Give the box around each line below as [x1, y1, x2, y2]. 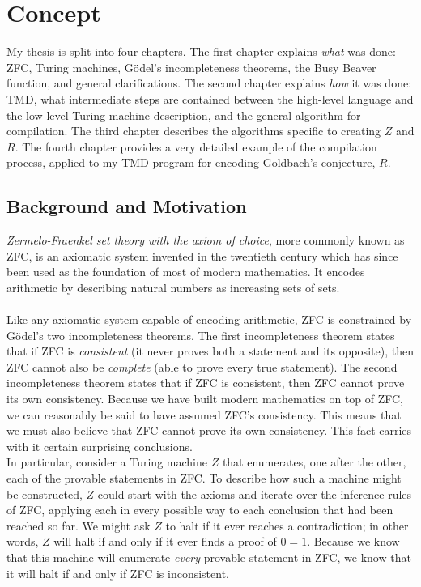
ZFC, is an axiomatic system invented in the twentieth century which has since [6, 247, 398, 264]
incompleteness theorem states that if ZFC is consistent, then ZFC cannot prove [6, 374, 405, 391]
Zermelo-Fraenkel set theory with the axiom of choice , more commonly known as [6, 232, 405, 249]
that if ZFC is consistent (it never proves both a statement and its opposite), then [6, 342, 414, 359]
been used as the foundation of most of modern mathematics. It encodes [6, 263, 365, 280]
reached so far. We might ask [6, 517, 151, 534]
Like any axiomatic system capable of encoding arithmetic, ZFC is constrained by [6, 311, 412, 328]
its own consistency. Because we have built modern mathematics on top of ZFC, [6, 390, 403, 407]
